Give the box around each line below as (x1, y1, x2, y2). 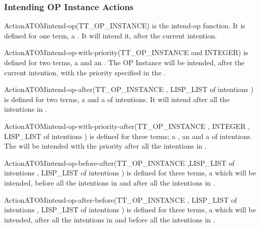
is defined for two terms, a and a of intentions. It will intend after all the (4, 94, 230, 104)
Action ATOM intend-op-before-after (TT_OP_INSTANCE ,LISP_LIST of (4, 157, 235, 168)
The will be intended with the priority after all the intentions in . (4, 141, 207, 151)
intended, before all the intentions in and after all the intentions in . (4, 177, 215, 188)
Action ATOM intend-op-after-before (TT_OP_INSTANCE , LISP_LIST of (4, 194, 237, 205)
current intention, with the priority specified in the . (4, 67, 166, 77)
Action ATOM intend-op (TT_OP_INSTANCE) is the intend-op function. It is (4, 20, 245, 31)
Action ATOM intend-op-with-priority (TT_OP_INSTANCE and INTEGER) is (4, 47, 248, 58)
